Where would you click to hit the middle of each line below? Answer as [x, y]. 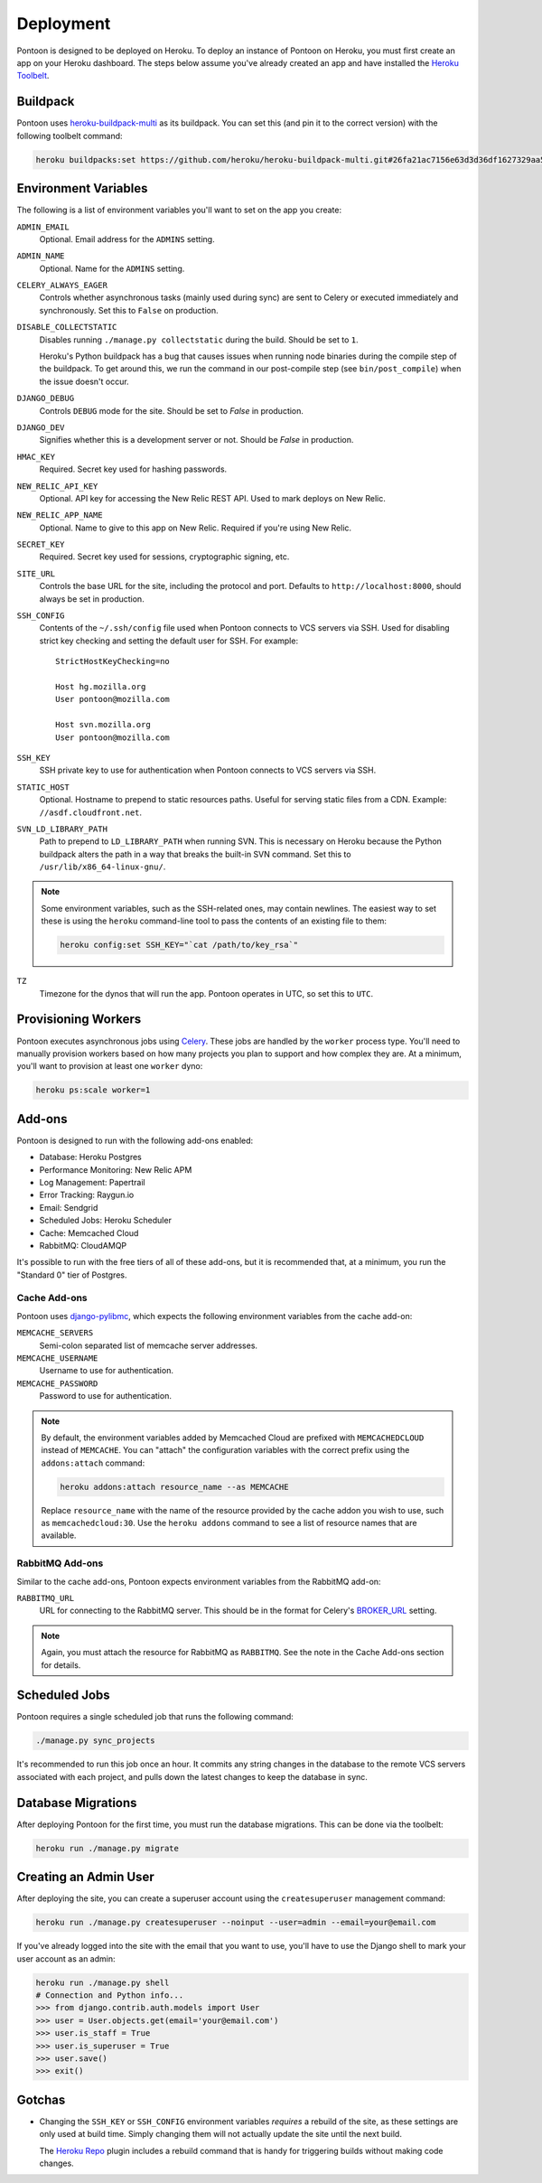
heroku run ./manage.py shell [103, 1982]
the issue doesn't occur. [84, 381]
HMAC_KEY [36, 457]
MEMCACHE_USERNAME [57, 1359]
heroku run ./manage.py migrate [107, 1848]
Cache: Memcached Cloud [89, 1232]
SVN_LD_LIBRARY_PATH [62, 829]
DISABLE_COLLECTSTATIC [67, 327]
